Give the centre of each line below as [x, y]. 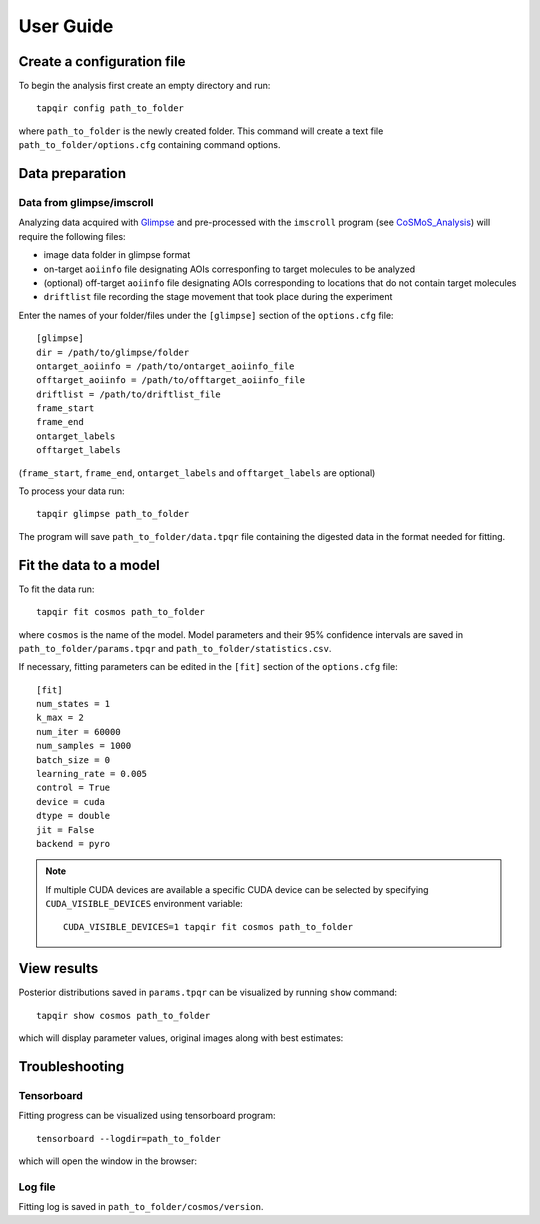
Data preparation [72, 173]
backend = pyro [73, 843]
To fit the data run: [56, 589]
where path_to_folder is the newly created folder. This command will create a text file [201, 131]
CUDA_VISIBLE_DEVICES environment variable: [144, 904]
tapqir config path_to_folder [110, 108]
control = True [73, 788]
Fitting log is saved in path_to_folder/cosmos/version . [141, 1207]
